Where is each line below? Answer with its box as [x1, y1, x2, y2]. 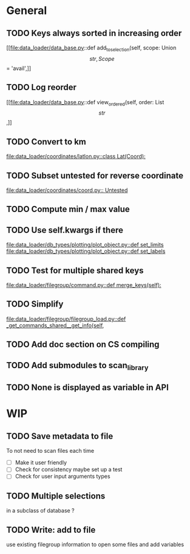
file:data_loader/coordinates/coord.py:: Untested [6, 186, 128, 194]
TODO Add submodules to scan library [6, 360, 149, 372]
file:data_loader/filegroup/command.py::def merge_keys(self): [6, 282, 162, 289]
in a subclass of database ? [6, 507, 75, 514]
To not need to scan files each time [6, 447, 95, 455]
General [6, 4, 47, 18]
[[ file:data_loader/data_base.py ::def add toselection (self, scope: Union [6, 44, 177, 52]
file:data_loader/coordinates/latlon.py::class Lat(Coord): [6, 153, 146, 160]
